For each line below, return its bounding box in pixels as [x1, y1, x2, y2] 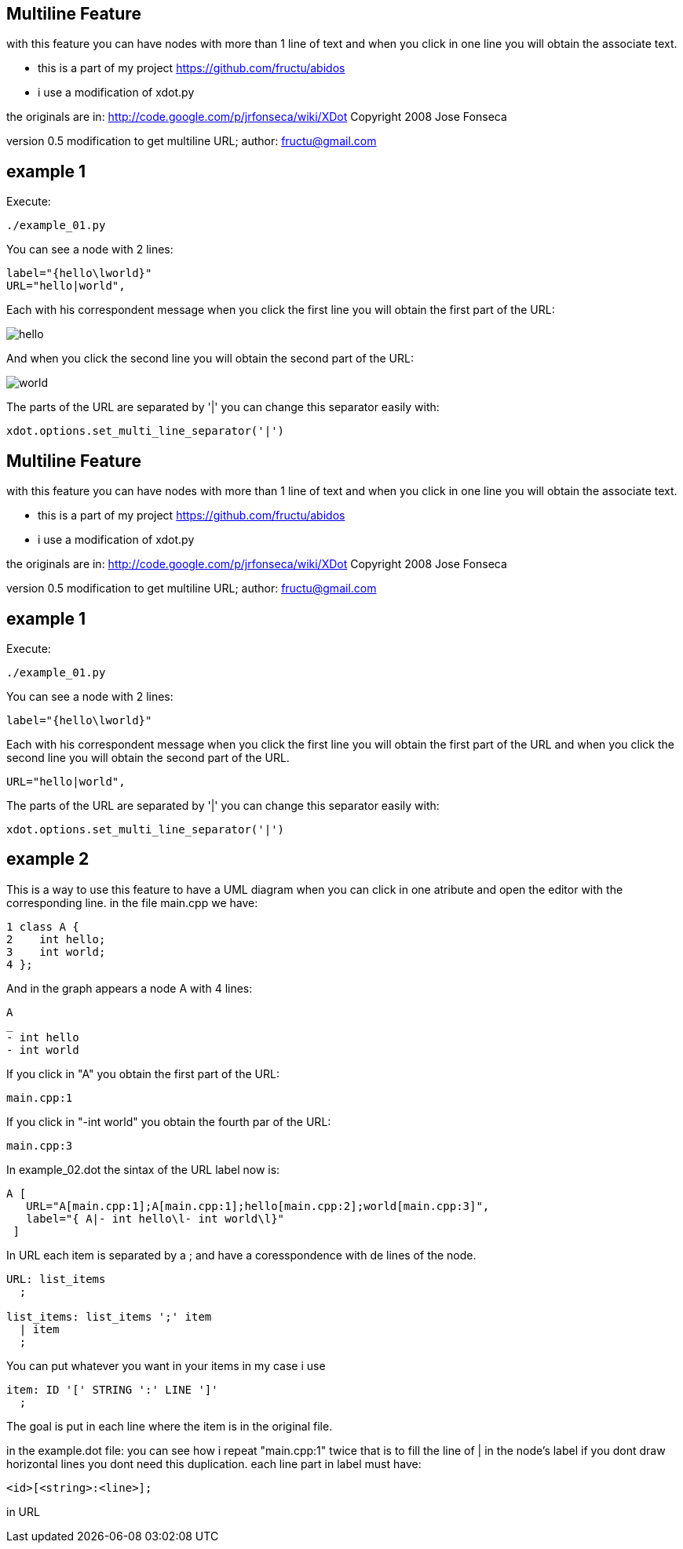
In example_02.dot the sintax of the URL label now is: [6, 1162, 280, 1176]
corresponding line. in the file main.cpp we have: [6, 895, 258, 909]
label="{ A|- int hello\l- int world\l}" [26, 1212, 285, 1225]
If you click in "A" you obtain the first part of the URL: [6, 1066, 279, 1081]
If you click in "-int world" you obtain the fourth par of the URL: [6, 1114, 331, 1128]
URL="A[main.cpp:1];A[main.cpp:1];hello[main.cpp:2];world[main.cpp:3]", [26, 1199, 490, 1212]
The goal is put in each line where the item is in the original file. [6, 1419, 333, 1433]
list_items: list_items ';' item [6, 1310, 212, 1323]
